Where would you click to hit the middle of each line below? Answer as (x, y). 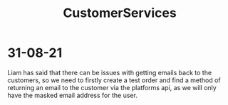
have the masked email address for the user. (72, 95)
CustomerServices (120, 13)
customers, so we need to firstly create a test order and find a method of (114, 80)
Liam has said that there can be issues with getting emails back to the (110, 72)
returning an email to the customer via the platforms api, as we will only (112, 87)
